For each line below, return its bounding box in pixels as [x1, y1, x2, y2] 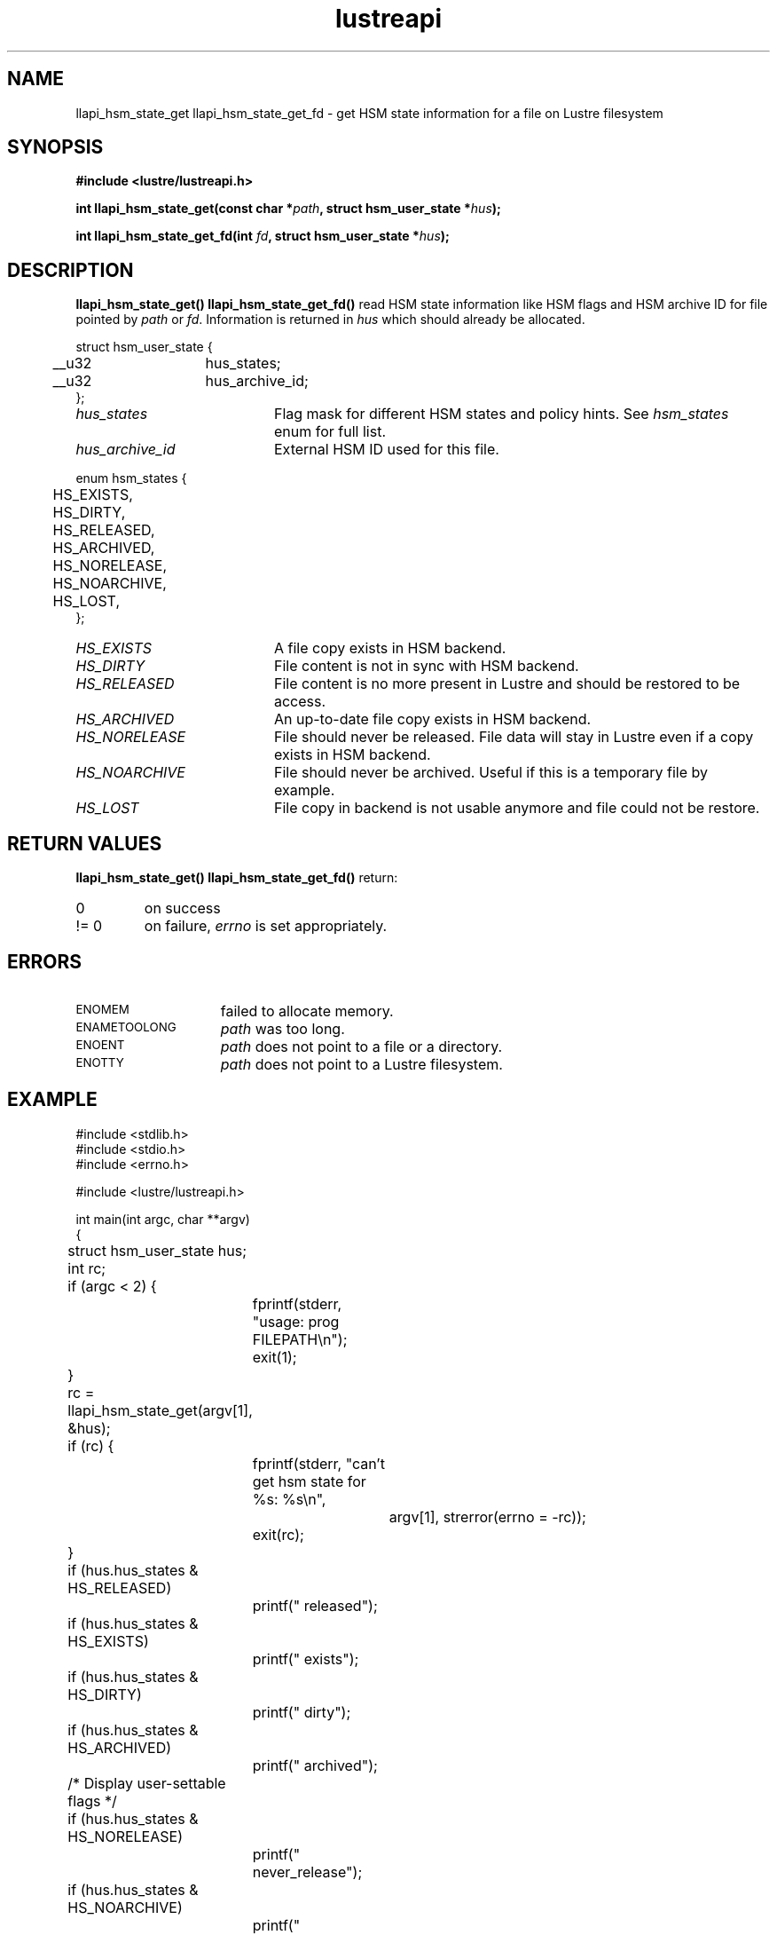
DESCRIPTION [7, 258, 134, 281]
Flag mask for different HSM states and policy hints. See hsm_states [273, 405, 729, 423]
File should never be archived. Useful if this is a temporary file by [273, 763, 709, 782]
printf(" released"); [252, 1596, 378, 1615]
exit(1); [252, 1347, 297, 1366]
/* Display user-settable [67, 1773, 226, 1792]
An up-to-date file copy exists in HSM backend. [273, 710, 592, 729]
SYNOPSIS [7, 136, 104, 159]
